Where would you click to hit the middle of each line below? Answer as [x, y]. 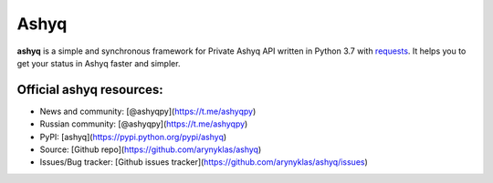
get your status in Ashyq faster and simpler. [99, 63]
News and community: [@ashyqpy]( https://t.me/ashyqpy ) [148, 111]
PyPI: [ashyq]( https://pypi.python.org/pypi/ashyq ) [133, 137]
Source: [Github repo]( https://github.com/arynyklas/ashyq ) [151, 149]
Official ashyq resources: [90, 90]
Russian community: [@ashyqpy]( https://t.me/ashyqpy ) [144, 124]
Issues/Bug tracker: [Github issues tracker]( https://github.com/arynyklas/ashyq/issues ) [204, 162]
